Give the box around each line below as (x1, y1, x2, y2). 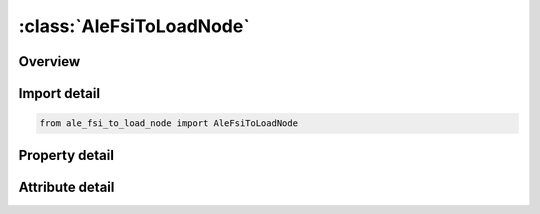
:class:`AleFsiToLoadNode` (18, 15, 250, 37)
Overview (18, 53, 81, 70)
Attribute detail (18, 178, 115, 195)
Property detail (18, 146, 115, 164)
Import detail (18, 85, 100, 102)
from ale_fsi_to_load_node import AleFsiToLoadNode (39, 118, 299, 129)
